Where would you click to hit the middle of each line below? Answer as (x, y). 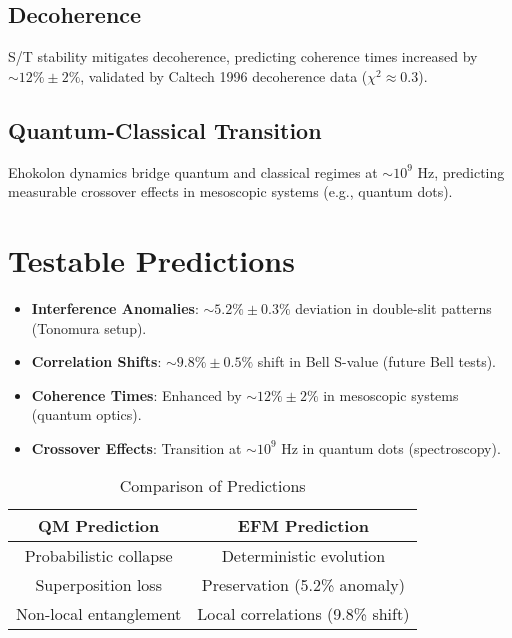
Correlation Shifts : (96, 361)
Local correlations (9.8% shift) (303, 614)
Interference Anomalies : (115, 307)
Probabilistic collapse (98, 556)
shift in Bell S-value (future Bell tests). (376, 361)
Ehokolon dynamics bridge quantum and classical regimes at (193, 171)
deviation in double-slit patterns (393, 307)
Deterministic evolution (303, 556)
